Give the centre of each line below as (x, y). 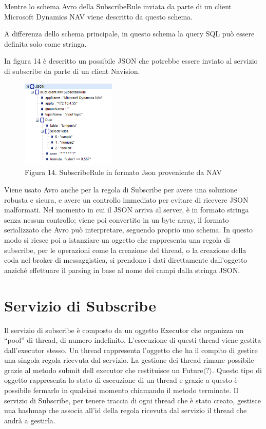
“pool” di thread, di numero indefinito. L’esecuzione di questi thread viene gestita (133, 340)
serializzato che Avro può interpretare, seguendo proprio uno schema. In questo (128, 230)
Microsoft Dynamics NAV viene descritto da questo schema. (98, 16)
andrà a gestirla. (30, 420)
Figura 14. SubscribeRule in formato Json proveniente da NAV (123, 172)
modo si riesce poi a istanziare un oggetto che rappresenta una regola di (117, 240)
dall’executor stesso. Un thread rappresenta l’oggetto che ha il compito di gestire (131, 350)
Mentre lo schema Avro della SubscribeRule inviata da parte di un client (118, 6)
